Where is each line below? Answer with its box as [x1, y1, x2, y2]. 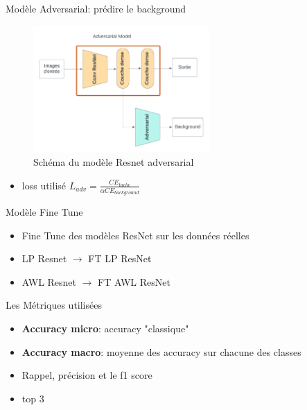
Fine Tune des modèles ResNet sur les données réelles [21, 228, 249, 242]
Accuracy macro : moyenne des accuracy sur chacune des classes [21, 344, 301, 359]
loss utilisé [21, 178, 67, 192]
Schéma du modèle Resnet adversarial [33, 155, 194, 169]
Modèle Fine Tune [6, 205, 83, 219]
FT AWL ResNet [98, 274, 170, 289]
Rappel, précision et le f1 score [21, 368, 152, 382]
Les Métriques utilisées [6, 298, 102, 312]
